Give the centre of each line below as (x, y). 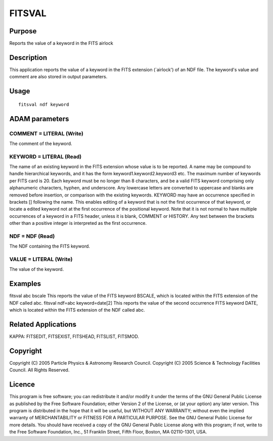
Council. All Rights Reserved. (39, 370)
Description (28, 57)
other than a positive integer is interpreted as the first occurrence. (78, 223)
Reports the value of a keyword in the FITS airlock (61, 43)
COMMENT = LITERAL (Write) (46, 133)
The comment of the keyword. (41, 143)
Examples (25, 284)
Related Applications (43, 324)
